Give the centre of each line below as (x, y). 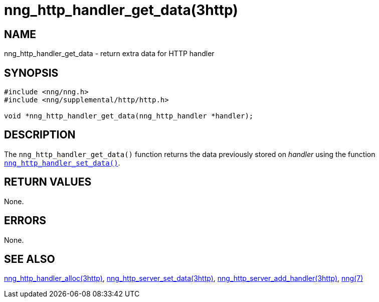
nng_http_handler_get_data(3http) (121, 10)
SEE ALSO (30, 259)
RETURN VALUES (48, 182)
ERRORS (25, 221)
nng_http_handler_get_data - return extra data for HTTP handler (109, 54)
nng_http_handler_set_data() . (62, 163)
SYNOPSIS (31, 73)
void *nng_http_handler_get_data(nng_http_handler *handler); (129, 116)
